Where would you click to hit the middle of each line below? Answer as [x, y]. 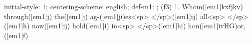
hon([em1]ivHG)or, [217, 26]
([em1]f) [16, 35]
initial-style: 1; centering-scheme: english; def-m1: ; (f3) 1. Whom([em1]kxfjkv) [124, 6]
